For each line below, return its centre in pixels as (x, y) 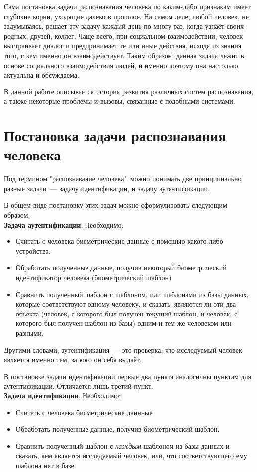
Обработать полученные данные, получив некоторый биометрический (121, 268)
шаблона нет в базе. (46, 465)
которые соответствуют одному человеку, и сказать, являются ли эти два (126, 304)
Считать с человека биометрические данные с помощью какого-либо (119, 241)
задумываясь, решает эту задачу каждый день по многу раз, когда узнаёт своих (124, 26)
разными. (30, 333)
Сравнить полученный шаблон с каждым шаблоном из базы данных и (123, 445)
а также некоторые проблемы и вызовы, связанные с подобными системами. (120, 101)
